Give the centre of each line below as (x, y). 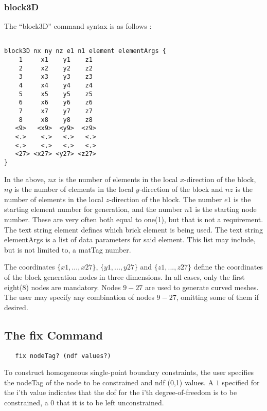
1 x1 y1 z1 (56, 60)
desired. (16, 307)
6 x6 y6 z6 (56, 103)
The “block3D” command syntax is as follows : (78, 26)
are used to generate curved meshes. (202, 287)
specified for (241, 382)
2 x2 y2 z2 (56, 68)
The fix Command (54, 335)
